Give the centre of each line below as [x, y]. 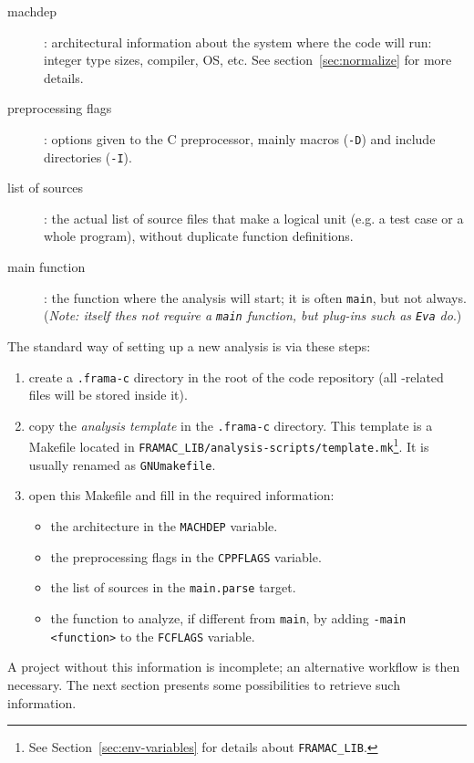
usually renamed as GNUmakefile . [122, 464]
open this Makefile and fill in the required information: [181, 495]
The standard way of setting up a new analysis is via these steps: [189, 345]
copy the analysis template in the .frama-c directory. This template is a [231, 425]
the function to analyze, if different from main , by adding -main [228, 618]
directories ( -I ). [88, 157]
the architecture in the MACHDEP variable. [164, 526]
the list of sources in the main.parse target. [173, 587]
